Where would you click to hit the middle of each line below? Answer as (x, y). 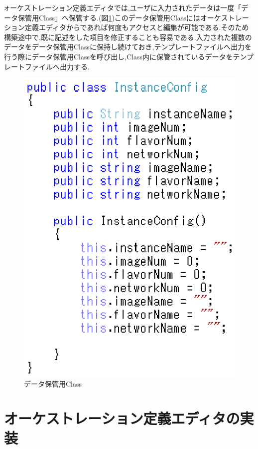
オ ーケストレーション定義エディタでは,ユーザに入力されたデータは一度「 (123, 7)
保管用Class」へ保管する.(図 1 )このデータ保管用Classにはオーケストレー (133, 17)
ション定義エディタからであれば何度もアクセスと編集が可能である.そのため (127, 27)
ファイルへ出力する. (57, 66)
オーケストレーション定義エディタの (122, 418)
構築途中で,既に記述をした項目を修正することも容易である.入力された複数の (128, 37)
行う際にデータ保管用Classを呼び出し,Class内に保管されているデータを (119, 57)
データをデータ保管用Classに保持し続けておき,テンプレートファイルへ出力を (128, 47)
